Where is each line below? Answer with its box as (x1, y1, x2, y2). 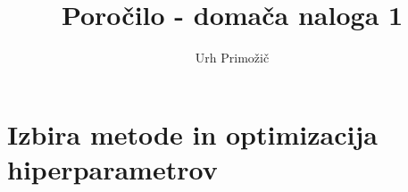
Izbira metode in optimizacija (7, 115, 378, 152)
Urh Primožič (195, 48, 270, 67)
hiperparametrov (7, 150, 218, 187)
